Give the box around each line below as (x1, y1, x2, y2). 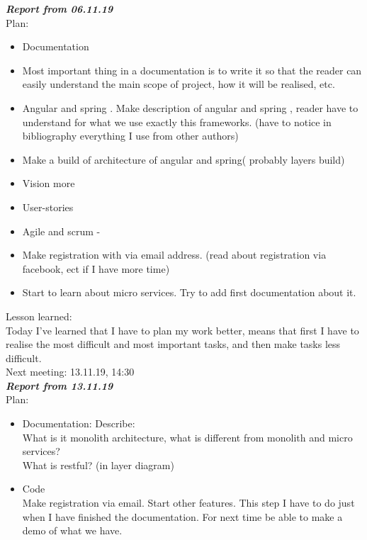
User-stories (22, 199, 74, 214)
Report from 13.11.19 (6, 378, 113, 393)
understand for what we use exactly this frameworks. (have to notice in (22, 114, 332, 129)
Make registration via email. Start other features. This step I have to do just (22, 495, 355, 510)
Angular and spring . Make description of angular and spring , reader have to (22, 100, 358, 115)
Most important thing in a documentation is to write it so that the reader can (22, 62, 362, 77)
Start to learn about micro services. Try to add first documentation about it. (22, 285, 356, 300)
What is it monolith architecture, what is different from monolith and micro (22, 429, 353, 444)
